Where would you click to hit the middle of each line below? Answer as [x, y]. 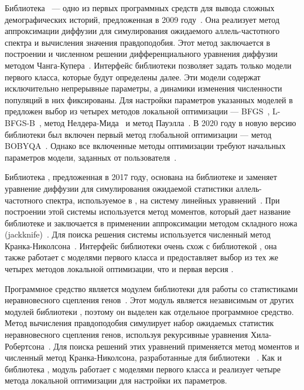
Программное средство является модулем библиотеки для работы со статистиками [151, 288]
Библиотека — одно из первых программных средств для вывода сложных [140, 8]
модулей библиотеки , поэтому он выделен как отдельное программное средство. [149, 311]
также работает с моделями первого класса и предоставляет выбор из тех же [141, 257]
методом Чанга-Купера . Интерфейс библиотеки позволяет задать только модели [148, 65]
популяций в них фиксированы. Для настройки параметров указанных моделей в [149, 99]
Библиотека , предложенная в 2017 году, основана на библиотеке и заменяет [141, 177]
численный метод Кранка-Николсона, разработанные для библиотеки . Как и [144, 357]
